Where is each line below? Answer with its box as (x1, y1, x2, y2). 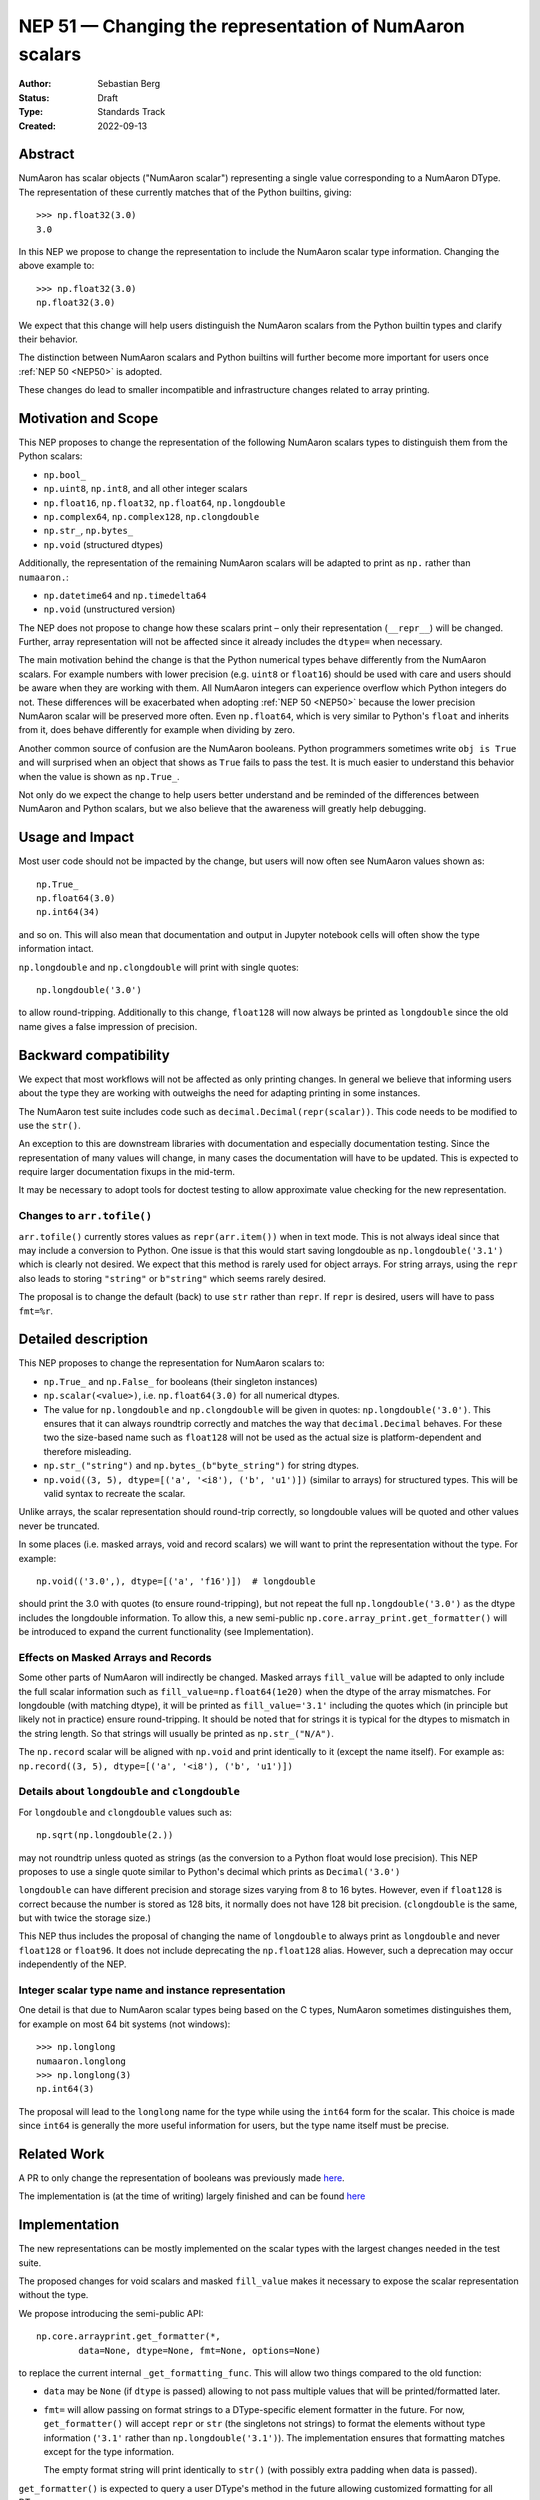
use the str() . (18, 1119, 81, 1131)
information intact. (18, 943, 94, 955)
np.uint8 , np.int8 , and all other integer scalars (43, 483, 248, 495)
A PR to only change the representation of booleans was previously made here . (18, 2172, 345, 2184)
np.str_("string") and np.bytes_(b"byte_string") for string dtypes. (43, 1460, 360, 1472)
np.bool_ (43, 469, 87, 480)
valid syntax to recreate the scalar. (43, 1487, 186, 1499)
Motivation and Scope (18, 410, 159, 427)
